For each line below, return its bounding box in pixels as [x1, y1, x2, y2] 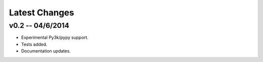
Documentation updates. [21, 48, 71, 54]
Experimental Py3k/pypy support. [21, 35, 89, 40]
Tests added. [21, 41, 48, 47]
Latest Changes [9, 7, 75, 18]
